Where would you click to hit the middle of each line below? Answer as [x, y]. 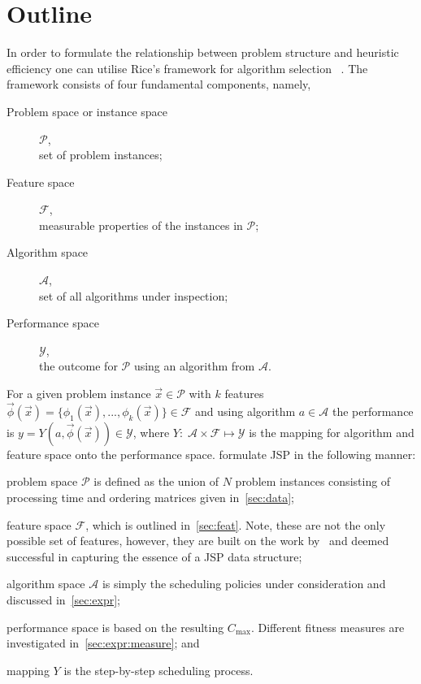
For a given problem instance [79, 394]
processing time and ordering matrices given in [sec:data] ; [150, 498]
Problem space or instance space [87, 111]
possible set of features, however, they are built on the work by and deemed [198, 541]
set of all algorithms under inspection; [134, 295]
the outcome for [78, 366]
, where [151, 432]
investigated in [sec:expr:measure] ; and [103, 643]
